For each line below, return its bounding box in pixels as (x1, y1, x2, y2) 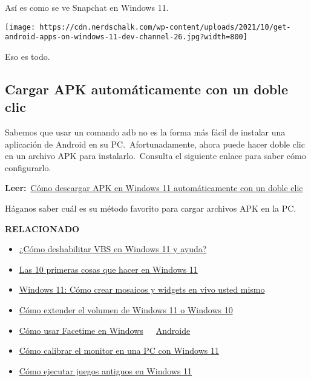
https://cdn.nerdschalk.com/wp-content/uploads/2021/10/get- (39, 22, 291, 31)
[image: (5, 22, 36, 31)
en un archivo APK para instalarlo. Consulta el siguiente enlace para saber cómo (5, 149, 306, 162)
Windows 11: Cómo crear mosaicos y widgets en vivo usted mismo (19, 283, 265, 296)
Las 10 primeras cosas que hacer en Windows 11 (19, 262, 198, 275)
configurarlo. (5, 161, 51, 174)
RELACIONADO (5, 222, 80, 235)
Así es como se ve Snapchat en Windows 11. (5, 1, 169, 13)
